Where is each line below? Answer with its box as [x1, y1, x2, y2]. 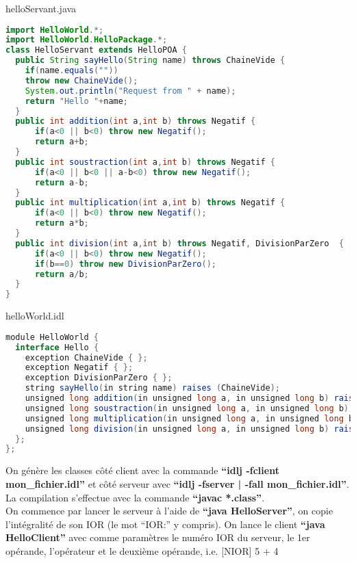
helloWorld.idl [5, 309, 64, 323]
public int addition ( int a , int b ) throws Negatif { [15, 116, 256, 127]
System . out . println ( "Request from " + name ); [25, 86, 236, 96]
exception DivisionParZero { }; [25, 373, 173, 383]
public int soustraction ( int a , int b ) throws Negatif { [15, 157, 275, 167]
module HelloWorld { [5, 332, 99, 342]
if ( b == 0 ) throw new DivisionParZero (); [34, 259, 216, 269]
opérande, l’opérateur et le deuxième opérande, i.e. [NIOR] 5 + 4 [5, 543, 279, 558]
